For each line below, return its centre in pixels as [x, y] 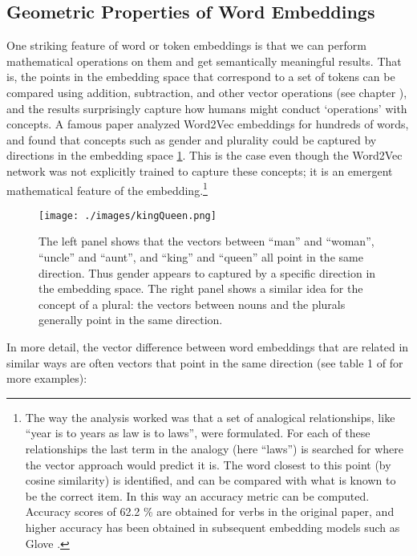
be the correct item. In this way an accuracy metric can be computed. [197, 495]
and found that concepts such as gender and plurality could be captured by [192, 139]
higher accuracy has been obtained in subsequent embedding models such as [213, 527]
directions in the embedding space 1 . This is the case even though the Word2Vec [204, 155]
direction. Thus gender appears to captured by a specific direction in [207, 272]
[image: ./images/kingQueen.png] [128, 215]
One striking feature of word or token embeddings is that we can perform [186, 45]
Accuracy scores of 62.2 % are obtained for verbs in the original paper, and [210, 511]
